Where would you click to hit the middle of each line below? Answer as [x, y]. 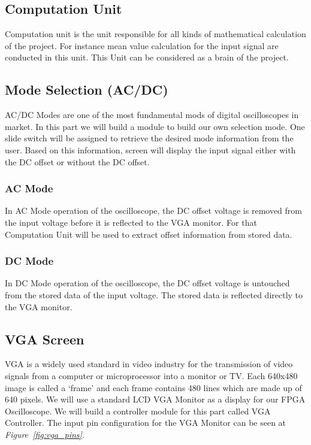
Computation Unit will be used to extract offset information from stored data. [149, 234]
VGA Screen [45, 339]
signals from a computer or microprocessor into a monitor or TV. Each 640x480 [151, 375]
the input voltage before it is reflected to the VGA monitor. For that [131, 222]
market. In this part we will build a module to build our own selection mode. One [155, 126]
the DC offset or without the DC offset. [77, 161]
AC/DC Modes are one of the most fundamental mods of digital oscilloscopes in [152, 115]
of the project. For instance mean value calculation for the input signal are [142, 45]
